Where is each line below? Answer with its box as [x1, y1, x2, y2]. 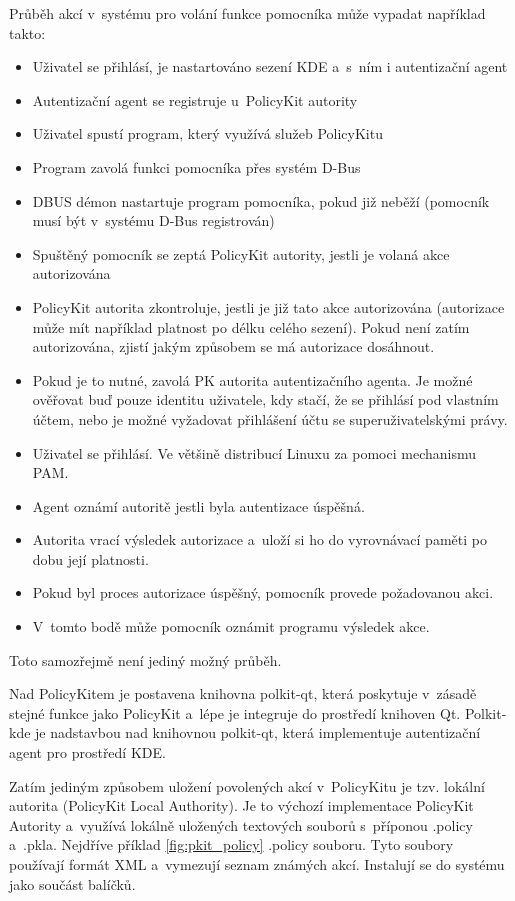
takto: [9, 22, 46, 43]
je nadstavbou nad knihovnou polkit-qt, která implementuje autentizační [35, 722, 481, 743]
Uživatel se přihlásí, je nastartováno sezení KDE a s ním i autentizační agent [32, 56, 508, 77]
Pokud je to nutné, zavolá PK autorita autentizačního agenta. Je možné [32, 369, 473, 390]
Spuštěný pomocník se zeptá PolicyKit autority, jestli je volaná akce [32, 243, 450, 264]
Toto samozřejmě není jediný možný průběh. [9, 649, 282, 670]
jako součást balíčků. [9, 873, 136, 894]
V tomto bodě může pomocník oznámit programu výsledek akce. [32, 616, 430, 637]
